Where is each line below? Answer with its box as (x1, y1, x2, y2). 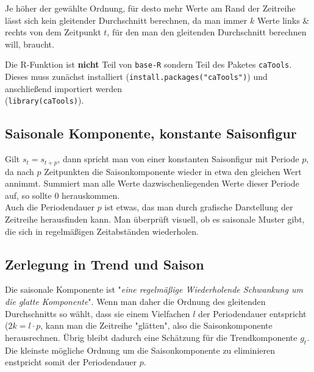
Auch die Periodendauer (5, 201, 95, 213)
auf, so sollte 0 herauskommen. (5, 188, 120, 201)
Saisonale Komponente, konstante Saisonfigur (5, 124, 297, 143)
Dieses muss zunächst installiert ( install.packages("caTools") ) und (5, 70, 268, 83)
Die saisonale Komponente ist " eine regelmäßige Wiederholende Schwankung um (5, 283, 303, 296)
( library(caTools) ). (5, 94, 84, 107)
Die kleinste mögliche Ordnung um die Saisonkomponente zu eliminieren (5, 343, 275, 356)
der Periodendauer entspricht (198, 307, 307, 320)
